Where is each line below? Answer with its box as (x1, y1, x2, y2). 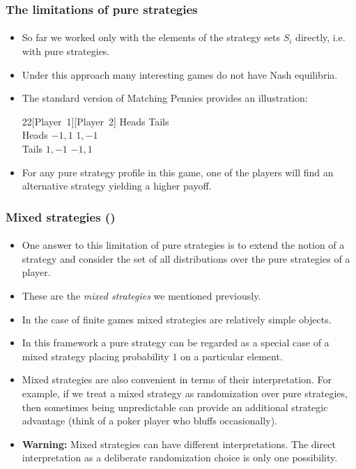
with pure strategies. (22, 44, 110, 59)
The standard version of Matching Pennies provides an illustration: (22, 91, 308, 105)
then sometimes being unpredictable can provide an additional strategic (22, 399, 328, 414)
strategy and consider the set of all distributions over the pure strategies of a (22, 251, 350, 266)
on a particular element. (180, 348, 283, 363)
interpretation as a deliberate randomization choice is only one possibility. (22, 450, 338, 465)
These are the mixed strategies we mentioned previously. (22, 289, 261, 302)
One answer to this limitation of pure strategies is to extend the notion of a (22, 238, 345, 252)
